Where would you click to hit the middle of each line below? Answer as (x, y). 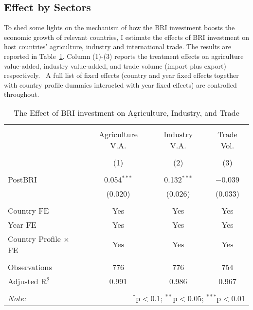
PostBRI (22, 179)
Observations (30, 267)
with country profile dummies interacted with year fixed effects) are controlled (120, 84)
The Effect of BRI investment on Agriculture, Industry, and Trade (126, 112)
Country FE (28, 210)
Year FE (22, 224)
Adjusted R (27, 281)
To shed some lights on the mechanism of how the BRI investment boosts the (119, 27)
